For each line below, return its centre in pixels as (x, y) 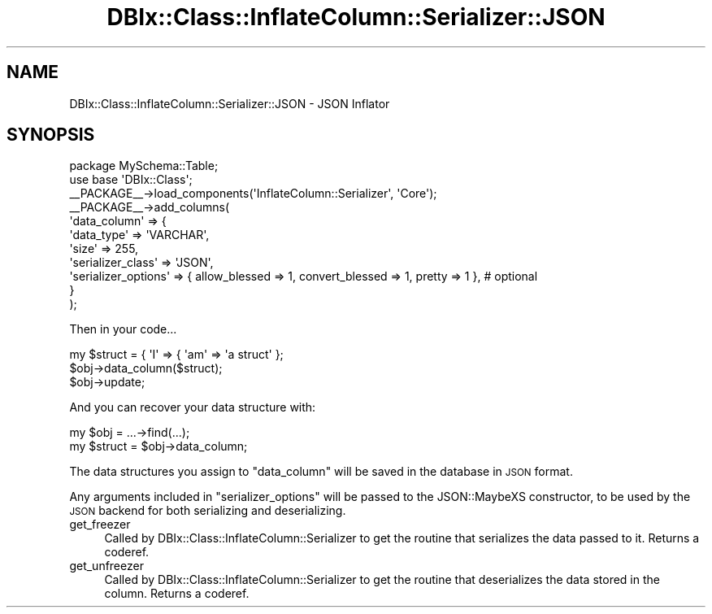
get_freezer (100, 525)
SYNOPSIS (51, 135)
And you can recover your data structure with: (193, 407)
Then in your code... (123, 329)
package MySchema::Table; (144, 166)
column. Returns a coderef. (177, 594)
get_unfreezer (106, 566)
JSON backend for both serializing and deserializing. (208, 511)
